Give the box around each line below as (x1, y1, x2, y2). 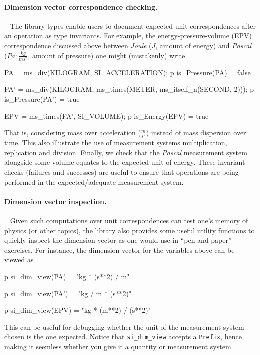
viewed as (4, 254, 34, 265)
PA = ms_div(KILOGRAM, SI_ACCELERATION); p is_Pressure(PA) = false (4, 67, 251, 77)
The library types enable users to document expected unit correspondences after (10, 20, 256, 31)
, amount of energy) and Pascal (155, 40, 252, 50)
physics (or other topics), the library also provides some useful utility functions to (4, 225, 255, 235)
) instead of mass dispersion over (146, 127, 246, 138)
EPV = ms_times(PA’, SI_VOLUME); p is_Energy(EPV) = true (4, 110, 209, 121)
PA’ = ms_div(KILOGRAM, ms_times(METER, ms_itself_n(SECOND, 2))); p (4, 84, 254, 94)
